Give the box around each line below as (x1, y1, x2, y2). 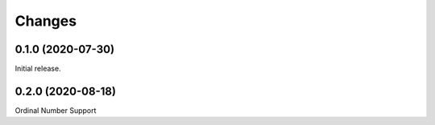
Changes (14, 12, 77, 30)
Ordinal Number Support (14, 105, 97, 115)
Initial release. (14, 64, 61, 74)
